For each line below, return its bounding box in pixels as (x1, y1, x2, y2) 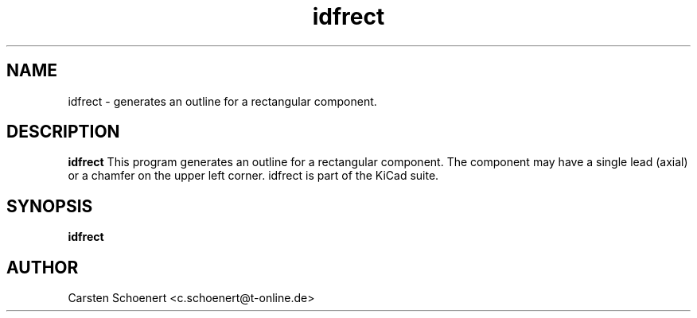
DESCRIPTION (6, 122, 120, 142)
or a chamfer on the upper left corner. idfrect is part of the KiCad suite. (68, 169, 439, 183)
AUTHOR (6, 257, 79, 277)
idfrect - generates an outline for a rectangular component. (68, 94, 377, 108)
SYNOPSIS (6, 196, 93, 216)
